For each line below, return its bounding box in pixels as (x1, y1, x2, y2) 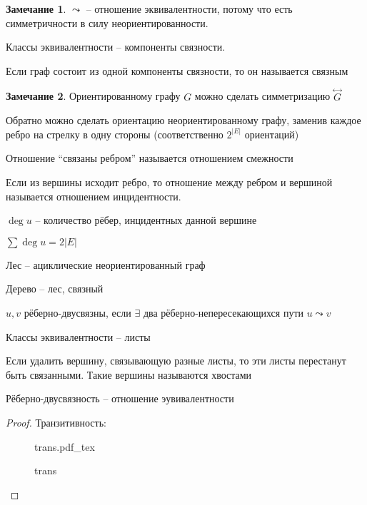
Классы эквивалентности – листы (6, 329, 151, 344)
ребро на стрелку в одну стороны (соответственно (6, 126, 223, 141)
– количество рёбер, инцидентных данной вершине (35, 213, 257, 228)
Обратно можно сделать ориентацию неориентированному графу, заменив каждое (6, 113, 361, 128)
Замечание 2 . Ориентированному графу (6, 88, 181, 103)
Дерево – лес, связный (6, 281, 104, 296)
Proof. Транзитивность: (6, 414, 106, 429)
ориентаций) (244, 126, 299, 141)
